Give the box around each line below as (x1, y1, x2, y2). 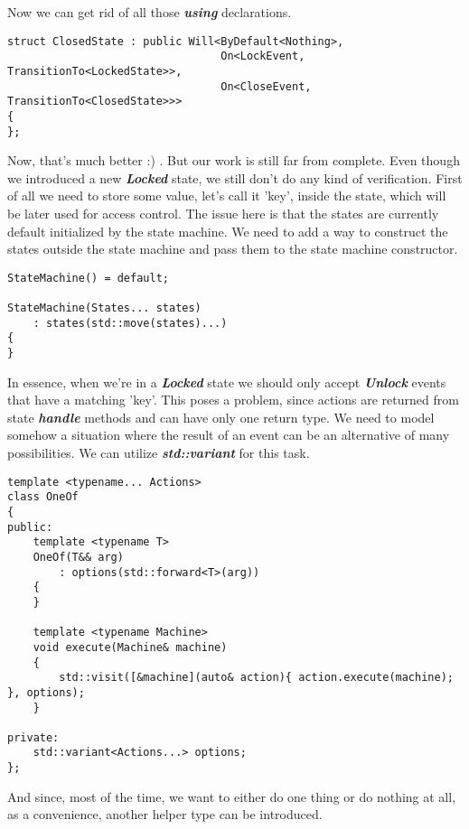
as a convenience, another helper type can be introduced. (7, 805, 323, 824)
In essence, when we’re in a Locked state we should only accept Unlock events (7, 372, 446, 391)
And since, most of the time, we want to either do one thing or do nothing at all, (7, 787, 456, 806)
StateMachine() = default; (7, 271, 169, 284)
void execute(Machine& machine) (33, 640, 228, 654)
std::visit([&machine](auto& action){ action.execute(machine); (59, 671, 454, 685)
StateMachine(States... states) (7, 302, 202, 315)
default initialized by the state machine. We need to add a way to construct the (7, 221, 448, 240)
